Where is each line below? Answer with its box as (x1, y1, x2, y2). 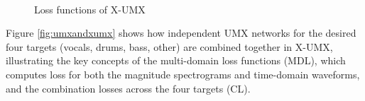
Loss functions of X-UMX (34, 1, 146, 16)
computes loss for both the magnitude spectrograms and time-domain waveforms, (6, 66, 360, 81)
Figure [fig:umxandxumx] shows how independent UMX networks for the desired (6, 25, 356, 40)
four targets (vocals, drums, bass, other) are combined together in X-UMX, (6, 39, 333, 54)
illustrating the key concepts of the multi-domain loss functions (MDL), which (6, 53, 346, 68)
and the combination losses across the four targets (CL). (6, 81, 251, 95)
